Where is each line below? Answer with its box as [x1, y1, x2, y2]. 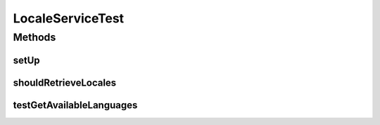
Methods [13, 31, 56, 44]
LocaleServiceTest [13, 11, 125, 26]
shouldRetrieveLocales [13, 77, 117, 88]
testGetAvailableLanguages [13, 99, 138, 111]
